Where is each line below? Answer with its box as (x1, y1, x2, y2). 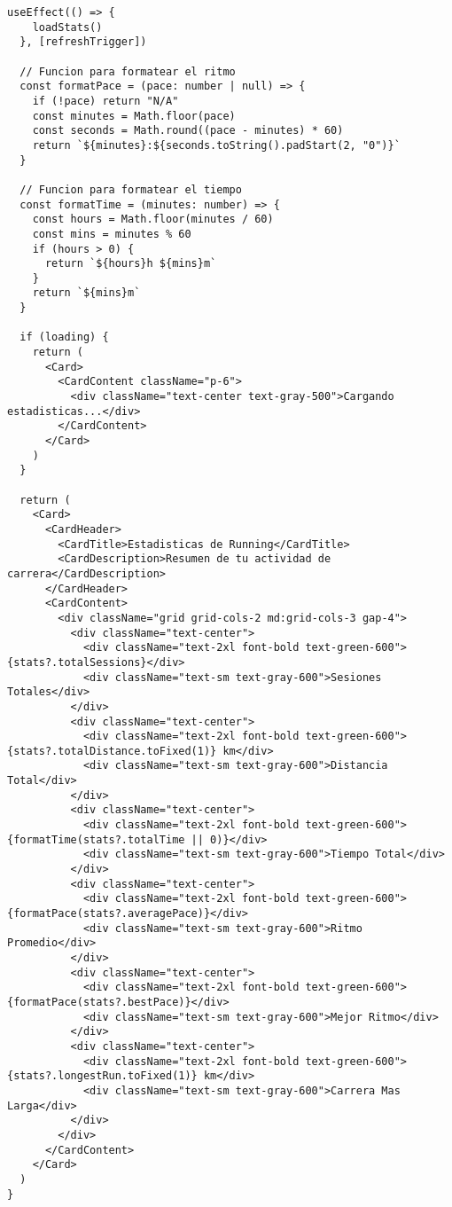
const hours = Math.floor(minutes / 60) (32, 213, 274, 226)
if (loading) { (19, 331, 109, 344)
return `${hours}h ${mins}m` (44, 257, 217, 270)
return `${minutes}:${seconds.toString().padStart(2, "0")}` (32, 138, 401, 152)
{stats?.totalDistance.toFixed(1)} (7, 744, 217, 757)
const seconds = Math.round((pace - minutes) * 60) (32, 124, 344, 137)
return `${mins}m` (32, 286, 141, 300)
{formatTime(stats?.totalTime (7, 833, 185, 846)
